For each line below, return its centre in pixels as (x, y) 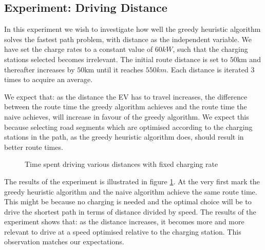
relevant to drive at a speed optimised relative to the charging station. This (123, 231)
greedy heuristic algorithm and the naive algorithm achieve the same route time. (131, 191)
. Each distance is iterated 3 (211, 69)
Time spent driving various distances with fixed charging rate (121, 164)
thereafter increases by (40, 69)
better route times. (34, 147)
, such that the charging (210, 49)
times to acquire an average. (49, 79)
